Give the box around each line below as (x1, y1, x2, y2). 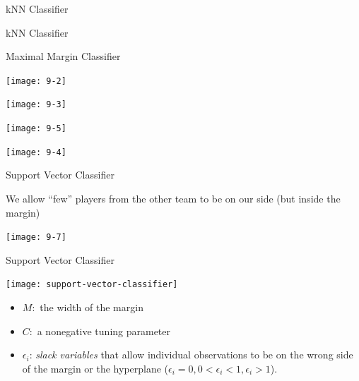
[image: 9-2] (6, 75, 66, 86)
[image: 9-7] (6, 232, 66, 243)
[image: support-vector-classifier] (6, 279, 178, 290)
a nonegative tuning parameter (37, 323, 171, 338)
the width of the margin (40, 300, 143, 315)
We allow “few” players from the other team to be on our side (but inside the (6, 191, 341, 205)
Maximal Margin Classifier (6, 49, 121, 64)
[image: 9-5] (6, 123, 66, 134)
